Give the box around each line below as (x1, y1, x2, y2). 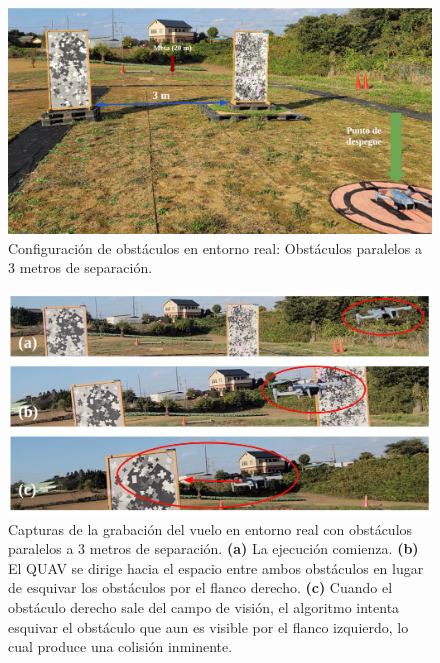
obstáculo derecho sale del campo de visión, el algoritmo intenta (8, 597, 400, 617)
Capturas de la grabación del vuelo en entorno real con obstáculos (8, 518, 413, 539)
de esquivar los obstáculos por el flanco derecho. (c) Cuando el (8, 577, 393, 598)
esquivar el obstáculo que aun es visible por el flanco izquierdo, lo (8, 616, 409, 637)
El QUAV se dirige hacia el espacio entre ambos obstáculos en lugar (8, 557, 424, 578)
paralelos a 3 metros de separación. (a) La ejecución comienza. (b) (8, 538, 419, 559)
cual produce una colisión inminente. (8, 636, 233, 657)
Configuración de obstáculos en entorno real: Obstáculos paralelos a (8, 237, 422, 258)
